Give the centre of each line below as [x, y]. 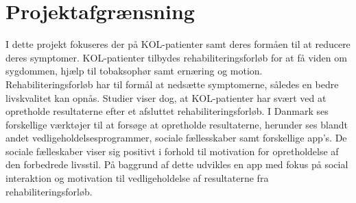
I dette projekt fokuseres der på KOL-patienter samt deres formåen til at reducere [178, 44]
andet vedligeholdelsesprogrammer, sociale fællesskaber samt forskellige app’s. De [176, 138]
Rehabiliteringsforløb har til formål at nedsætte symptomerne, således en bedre [172, 84]
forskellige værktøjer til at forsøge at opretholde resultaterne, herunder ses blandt [177, 124]
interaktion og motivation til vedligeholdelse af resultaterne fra [137, 178]
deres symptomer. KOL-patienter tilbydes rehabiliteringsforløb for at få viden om [176, 57]
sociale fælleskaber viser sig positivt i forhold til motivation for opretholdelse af [172, 151]
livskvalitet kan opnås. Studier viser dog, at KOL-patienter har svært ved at [166, 97]
